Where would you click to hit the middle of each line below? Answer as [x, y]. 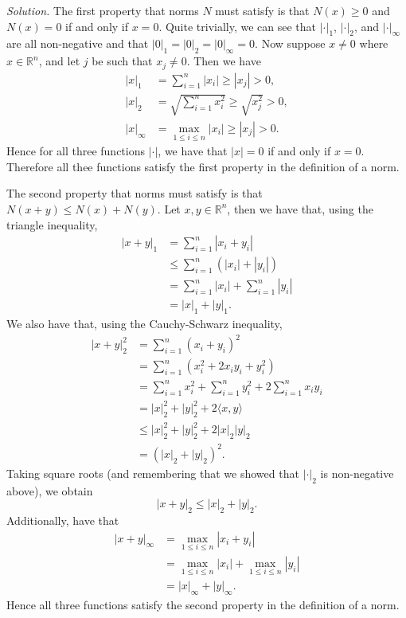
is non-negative [357, 473]
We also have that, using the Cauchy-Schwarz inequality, [144, 324]
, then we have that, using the [300, 208]
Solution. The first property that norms [103, 10]
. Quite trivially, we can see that [238, 26]
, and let [59, 61]
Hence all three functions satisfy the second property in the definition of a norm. [203, 604]
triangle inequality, [52, 224]
